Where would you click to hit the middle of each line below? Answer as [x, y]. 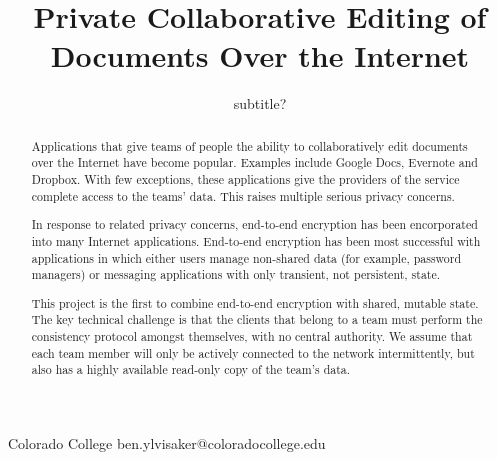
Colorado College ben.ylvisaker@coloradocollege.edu [167, 443]
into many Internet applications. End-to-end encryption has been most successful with [256, 240]
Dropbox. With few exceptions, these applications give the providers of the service [245, 179]
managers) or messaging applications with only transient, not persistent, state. [236, 274]
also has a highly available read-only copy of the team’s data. [191, 369]
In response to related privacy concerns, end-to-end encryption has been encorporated [254, 224]
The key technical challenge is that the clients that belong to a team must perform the [257, 319]
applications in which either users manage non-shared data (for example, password [246, 257]
